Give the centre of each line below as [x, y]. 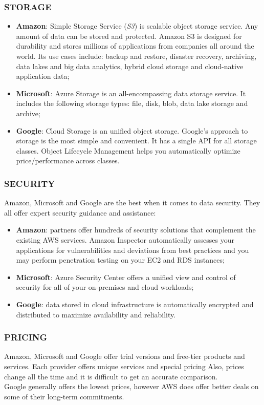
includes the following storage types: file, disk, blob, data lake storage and [132, 103]
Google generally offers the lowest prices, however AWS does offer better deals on [131, 386]
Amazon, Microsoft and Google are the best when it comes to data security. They [132, 202]
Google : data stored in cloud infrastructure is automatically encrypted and [135, 304]
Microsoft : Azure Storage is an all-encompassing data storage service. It [131, 93]
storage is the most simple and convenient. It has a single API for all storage [136, 141]
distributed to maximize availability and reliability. [96, 314]
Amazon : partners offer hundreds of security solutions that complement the [136, 230]
